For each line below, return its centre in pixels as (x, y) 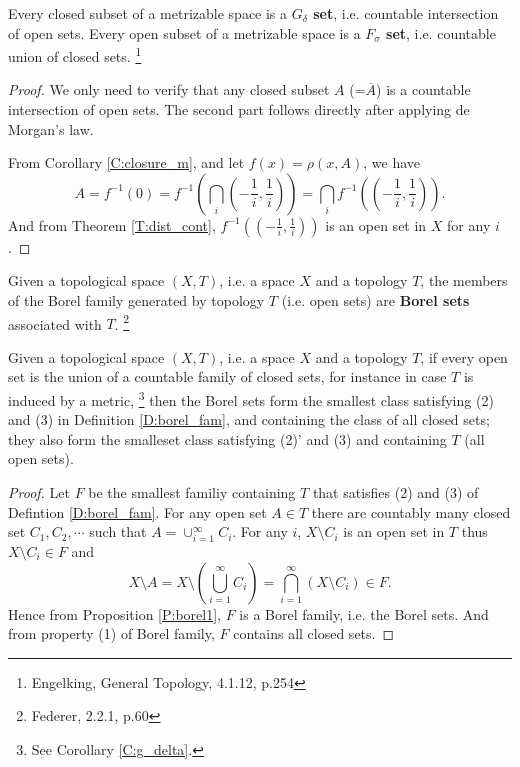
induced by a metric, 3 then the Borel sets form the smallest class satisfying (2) (251, 398)
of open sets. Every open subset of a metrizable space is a (184, 32)
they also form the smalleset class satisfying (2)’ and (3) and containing (227, 438)
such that (118, 531)
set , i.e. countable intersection (406, 13)
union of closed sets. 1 (75, 54)
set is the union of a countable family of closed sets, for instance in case (227, 376)
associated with (55, 323)
